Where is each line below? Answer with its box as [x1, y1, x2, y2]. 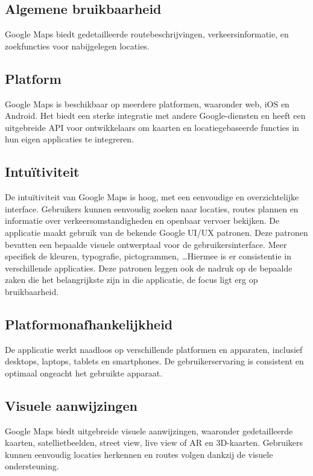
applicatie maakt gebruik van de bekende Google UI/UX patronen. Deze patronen [5, 226, 308, 238]
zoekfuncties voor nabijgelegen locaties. [5, 39, 150, 52]
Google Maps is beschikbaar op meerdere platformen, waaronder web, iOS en [5, 97, 289, 110]
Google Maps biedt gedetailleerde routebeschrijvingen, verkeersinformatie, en [5, 28, 289, 40]
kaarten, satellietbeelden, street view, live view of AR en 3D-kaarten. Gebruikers [5, 436, 303, 449]
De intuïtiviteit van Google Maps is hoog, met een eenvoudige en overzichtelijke [5, 191, 299, 203]
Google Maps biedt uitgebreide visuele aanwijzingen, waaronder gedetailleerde [5, 424, 293, 437]
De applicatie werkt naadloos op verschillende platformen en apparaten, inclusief [5, 343, 303, 355]
